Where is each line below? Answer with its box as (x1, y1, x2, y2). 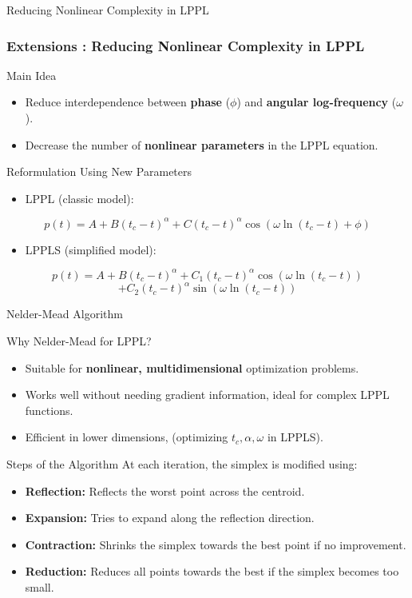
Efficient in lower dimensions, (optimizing (25, 429, 228, 445)
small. (25, 579, 54, 595)
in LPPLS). (267, 429, 323, 445)
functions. (25, 401, 73, 418)
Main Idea (6, 66, 57, 83)
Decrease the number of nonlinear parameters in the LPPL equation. (25, 136, 378, 153)
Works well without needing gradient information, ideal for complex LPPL (25, 386, 390, 403)
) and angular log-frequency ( (236, 94, 397, 110)
